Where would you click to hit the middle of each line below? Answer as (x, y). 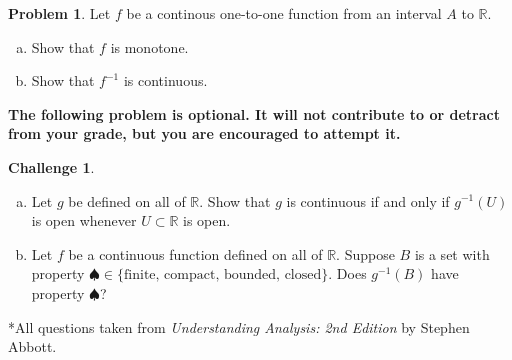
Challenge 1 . (51, 166)
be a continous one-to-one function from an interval (284, 13)
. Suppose (365, 253)
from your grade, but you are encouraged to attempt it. (204, 133)
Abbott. (32, 346)
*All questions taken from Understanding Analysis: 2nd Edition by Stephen (239, 326)
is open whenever (84, 220)
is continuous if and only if (368, 200)
